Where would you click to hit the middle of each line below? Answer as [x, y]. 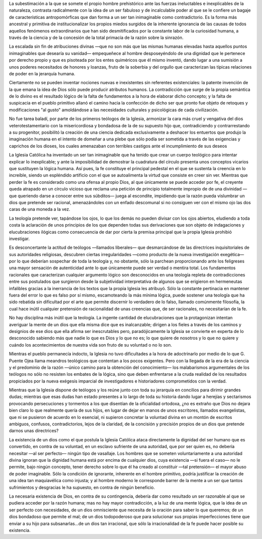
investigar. [19, 239]
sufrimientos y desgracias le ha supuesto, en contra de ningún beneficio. [82, 487]
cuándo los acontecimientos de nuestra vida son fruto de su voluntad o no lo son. [90, 345]
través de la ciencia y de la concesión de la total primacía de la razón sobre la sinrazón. [96, 37]
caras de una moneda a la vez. [40, 209]
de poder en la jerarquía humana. [42, 73]
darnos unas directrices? [34, 431]
